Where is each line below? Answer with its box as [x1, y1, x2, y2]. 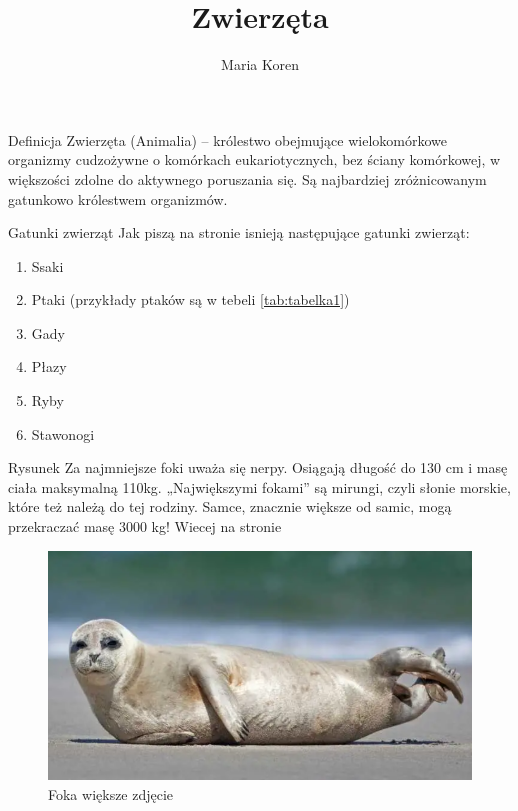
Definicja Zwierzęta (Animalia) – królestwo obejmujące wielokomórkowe [8, 129, 448, 150]
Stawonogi [31, 423, 95, 444]
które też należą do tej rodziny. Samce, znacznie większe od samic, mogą [8, 496, 452, 517]
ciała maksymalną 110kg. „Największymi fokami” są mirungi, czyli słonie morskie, [8, 476, 511, 497]
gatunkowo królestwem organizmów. [8, 188, 228, 209]
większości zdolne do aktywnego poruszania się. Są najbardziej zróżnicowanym [8, 168, 487, 189]
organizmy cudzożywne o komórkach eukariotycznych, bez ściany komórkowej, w [8, 149, 501, 170]
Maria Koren [221, 54, 299, 75]
